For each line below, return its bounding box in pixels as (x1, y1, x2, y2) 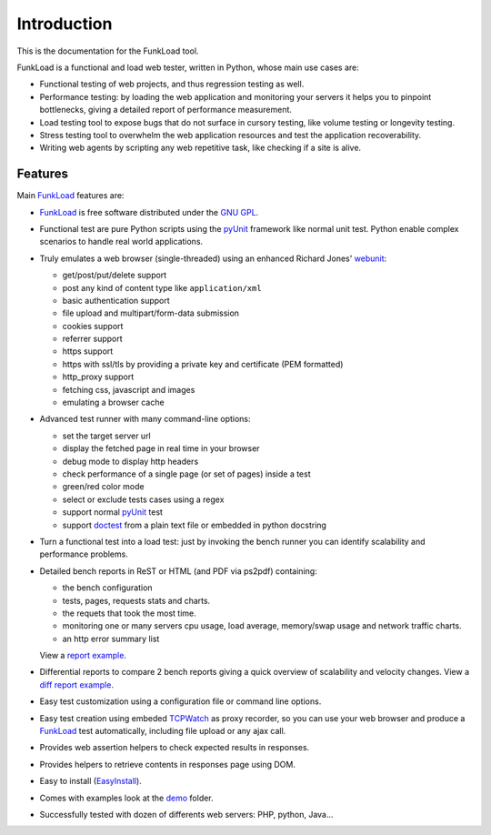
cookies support (62, 320, 124, 331)
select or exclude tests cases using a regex (62, 494, 225, 505)
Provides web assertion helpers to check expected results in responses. (39, 742, 310, 753)
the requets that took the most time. (62, 608, 196, 619)
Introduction (16, 14, 113, 34)
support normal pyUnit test (62, 507, 164, 518)
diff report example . (39, 679, 114, 690)
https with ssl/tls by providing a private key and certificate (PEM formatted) (62, 358, 344, 369)
